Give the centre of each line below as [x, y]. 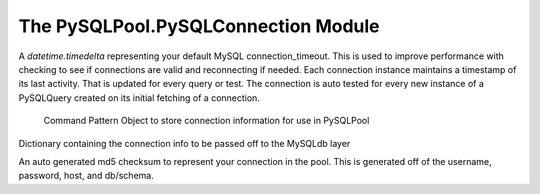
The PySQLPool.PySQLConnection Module [199, 26]
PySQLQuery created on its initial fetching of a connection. [139, 97]
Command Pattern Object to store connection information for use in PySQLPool [206, 121]
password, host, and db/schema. [86, 176]
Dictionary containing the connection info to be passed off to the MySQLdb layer [184, 143]
